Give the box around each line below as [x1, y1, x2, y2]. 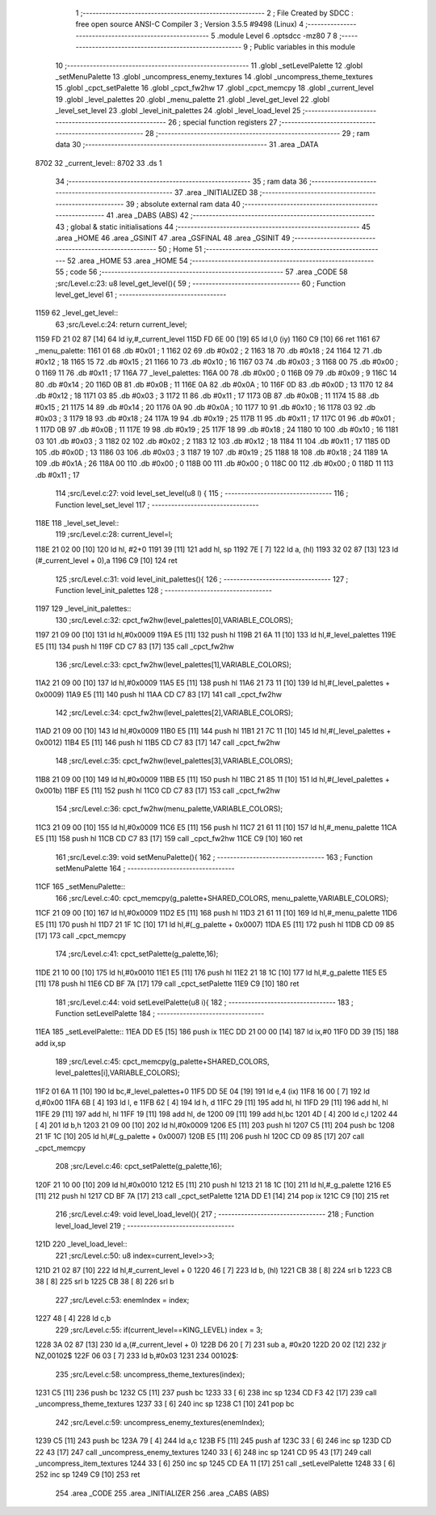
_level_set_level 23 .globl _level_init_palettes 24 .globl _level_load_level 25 [55, 106, 301, 116]
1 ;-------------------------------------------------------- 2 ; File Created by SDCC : [75, 8, 354, 18]
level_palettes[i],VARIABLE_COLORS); [55, 1068, 181, 1077]
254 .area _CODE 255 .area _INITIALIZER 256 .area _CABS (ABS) [55, 1488, 270, 1498]
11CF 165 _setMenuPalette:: [35, 882, 125, 891]
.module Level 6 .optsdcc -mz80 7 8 [216, 31, 338, 40]
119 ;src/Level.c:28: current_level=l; [55, 530, 173, 540]
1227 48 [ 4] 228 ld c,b [35, 1314, 111, 1323]
